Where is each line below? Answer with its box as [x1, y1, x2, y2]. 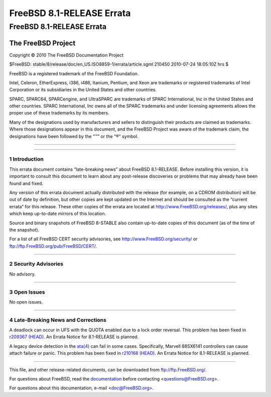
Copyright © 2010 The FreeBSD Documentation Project [9, 52, 124, 58]
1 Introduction [9, 156, 44, 163]
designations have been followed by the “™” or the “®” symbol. [9, 133, 139, 139]
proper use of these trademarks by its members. [9, 110, 110, 116]
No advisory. [9, 271, 36, 277]
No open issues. [9, 299, 43, 305]
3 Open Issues [9, 289, 45, 296]
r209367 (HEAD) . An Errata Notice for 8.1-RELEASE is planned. [9, 334, 139, 340]
